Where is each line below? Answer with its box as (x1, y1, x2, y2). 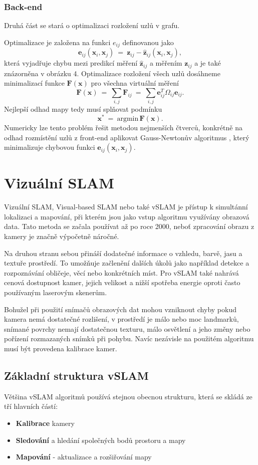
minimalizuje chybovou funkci (4, 142, 95, 152)
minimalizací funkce (4, 78, 65, 88)
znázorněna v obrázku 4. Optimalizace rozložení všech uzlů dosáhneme (4, 68, 220, 78)
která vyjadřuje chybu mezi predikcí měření (4, 58, 138, 68)
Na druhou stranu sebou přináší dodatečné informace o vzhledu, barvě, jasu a (4, 248, 242, 258)
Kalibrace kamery (16, 417, 75, 428)
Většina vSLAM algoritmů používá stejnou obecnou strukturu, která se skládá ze (4, 391, 252, 401)
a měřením (149, 58, 182, 68)
